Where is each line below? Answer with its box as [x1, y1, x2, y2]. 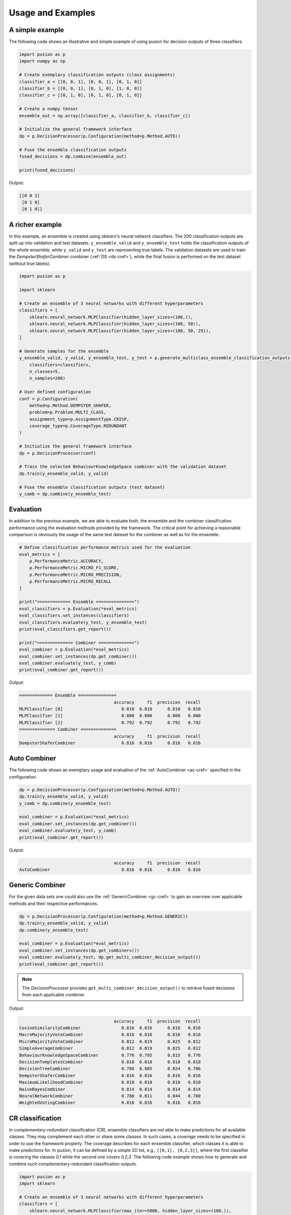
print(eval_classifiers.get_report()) [19, 626, 112, 632]
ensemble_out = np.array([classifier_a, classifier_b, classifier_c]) [19, 113, 191, 119]
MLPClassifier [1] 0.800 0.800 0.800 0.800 [19, 713, 201, 719]
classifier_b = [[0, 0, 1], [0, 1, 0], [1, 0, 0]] [19, 86, 143, 91]
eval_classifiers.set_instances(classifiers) [19, 613, 129, 618]
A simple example [9, 26, 64, 34]
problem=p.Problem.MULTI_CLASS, [29, 410, 107, 415]
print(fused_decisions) [19, 167, 76, 173]
